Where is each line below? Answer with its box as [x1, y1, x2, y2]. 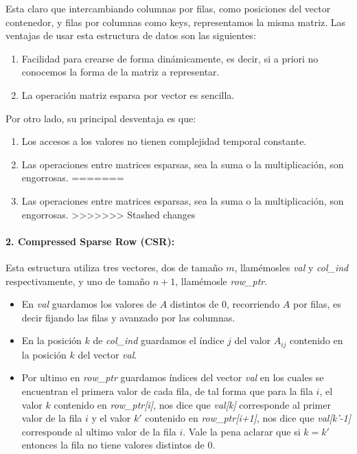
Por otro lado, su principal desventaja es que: [5, 111, 196, 125]
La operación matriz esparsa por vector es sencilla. [21, 87, 235, 102]
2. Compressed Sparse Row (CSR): [5, 234, 175, 248]
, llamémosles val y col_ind [234, 260, 349, 274]
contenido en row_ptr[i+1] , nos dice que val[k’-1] [145, 411, 351, 425]
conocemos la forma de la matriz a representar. [21, 65, 220, 79]
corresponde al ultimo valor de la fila [21, 424, 176, 438]
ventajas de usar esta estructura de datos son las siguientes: [5, 28, 256, 43]
